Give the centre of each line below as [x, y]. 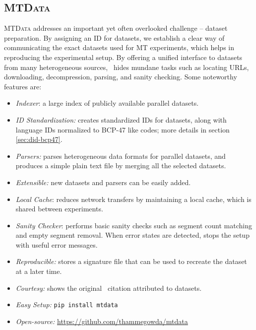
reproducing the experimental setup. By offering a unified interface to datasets [123, 57]
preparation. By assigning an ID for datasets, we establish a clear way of [114, 37]
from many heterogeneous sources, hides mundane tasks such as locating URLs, [127, 67]
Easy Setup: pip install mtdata [67, 304]
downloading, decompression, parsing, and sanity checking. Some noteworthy [121, 77]
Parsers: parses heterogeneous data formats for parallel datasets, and [121, 156]
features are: [23, 86]
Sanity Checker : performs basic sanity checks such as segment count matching [134, 225]
